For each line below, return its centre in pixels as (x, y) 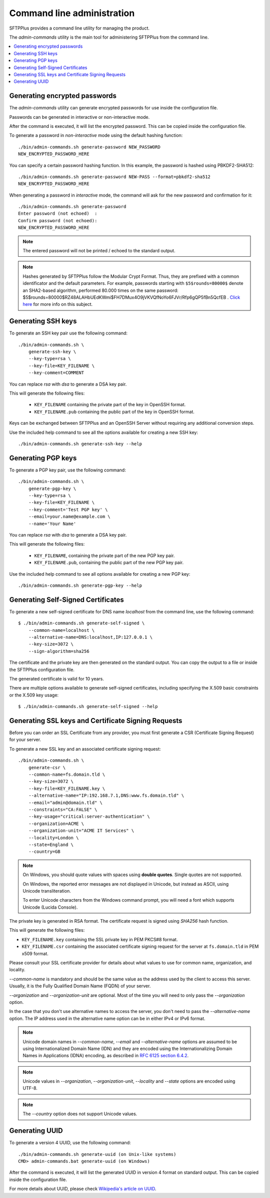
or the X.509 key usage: (34, 695)
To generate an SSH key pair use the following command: (68, 333)
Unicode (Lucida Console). (50, 907)
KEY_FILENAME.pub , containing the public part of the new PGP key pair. (109, 563)
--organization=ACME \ (56, 823)
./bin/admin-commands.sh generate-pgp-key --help (80, 585)
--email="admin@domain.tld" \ (65, 803)
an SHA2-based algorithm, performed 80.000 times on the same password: (100, 290)
